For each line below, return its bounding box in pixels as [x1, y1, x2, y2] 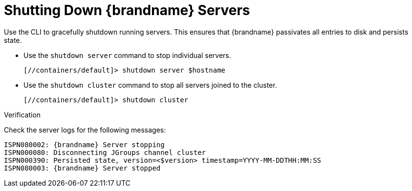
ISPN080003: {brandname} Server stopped [4, 164, 161, 172]
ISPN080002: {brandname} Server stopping [4, 140, 165, 149]
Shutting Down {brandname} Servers [4, 2, 250, 19]
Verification [4, 110, 41, 119]
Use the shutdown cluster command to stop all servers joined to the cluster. [23, 80, 277, 89]
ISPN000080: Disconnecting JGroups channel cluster [4, 148, 206, 156]
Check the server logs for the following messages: [4, 125, 166, 134]
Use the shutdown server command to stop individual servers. [23, 51, 231, 59]
